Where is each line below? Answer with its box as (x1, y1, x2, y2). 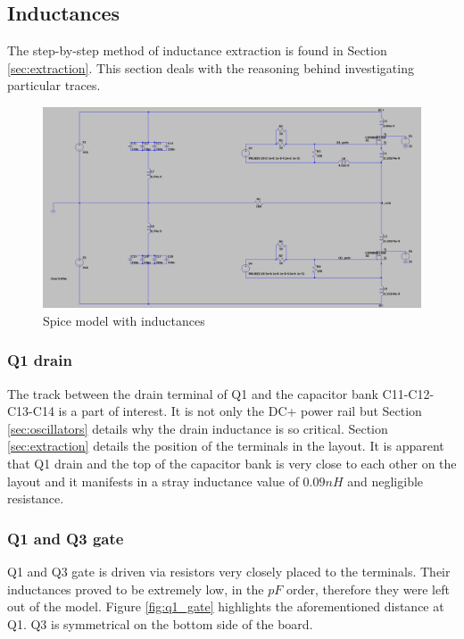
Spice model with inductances (43, 311, 205, 329)
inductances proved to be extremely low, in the (7, 579, 264, 598)
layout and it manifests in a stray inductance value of (7, 471, 299, 490)
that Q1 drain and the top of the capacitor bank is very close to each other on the (7, 454, 457, 473)
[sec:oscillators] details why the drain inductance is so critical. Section (7, 419, 388, 437)
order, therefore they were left (286, 579, 450, 598)
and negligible (347, 471, 424, 490)
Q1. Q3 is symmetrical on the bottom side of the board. (7, 614, 313, 633)
